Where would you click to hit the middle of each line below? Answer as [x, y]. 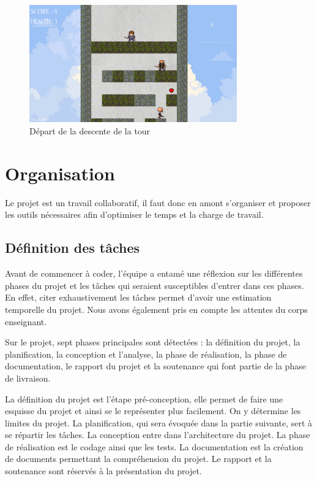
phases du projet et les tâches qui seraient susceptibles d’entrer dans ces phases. [155, 285]
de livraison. [28, 378]
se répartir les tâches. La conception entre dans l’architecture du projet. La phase [158, 435]
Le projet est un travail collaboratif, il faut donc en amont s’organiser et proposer [158, 202]
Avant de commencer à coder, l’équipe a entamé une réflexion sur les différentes [154, 273]
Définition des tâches [73, 248]
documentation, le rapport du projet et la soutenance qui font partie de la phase [155, 366]
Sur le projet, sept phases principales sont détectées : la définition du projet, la [153, 342]
